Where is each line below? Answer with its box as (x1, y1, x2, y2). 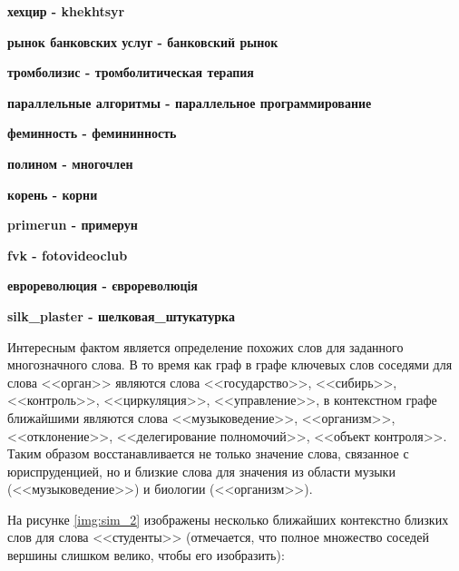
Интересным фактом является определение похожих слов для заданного (7, 337, 404, 356)
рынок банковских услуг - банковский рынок (7, 32, 278, 51)
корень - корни (7, 184, 98, 203)
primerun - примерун (7, 215, 138, 234)
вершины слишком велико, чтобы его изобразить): (7, 546, 285, 565)
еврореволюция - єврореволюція (7, 276, 198, 295)
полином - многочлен (7, 153, 133, 172)
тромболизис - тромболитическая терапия (7, 63, 254, 82)
